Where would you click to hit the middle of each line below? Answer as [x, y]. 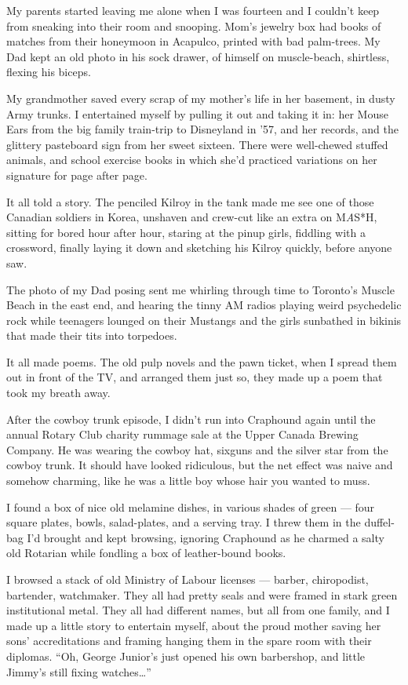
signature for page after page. [77, 175]
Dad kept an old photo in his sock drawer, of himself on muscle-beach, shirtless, [198, 56]
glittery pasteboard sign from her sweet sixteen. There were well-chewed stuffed [197, 144]
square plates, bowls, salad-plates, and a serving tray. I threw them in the [184, 522]
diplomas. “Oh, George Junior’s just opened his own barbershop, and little [186, 656]
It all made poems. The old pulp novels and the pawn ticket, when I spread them [202, 361]
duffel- [379, 522]
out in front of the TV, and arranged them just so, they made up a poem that [195, 377]
